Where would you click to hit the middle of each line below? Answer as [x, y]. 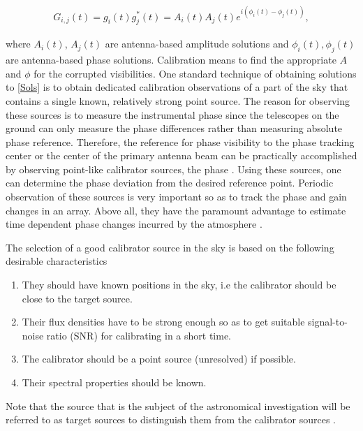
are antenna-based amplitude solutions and [197, 44]
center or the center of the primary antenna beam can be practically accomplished [181, 155]
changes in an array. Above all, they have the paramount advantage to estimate [176, 210]
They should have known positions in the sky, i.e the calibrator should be [179, 285]
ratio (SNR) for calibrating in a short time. [139, 335]
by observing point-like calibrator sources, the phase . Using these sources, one [173, 169]
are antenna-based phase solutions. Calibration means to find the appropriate [171, 60]
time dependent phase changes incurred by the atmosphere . [134, 224]
